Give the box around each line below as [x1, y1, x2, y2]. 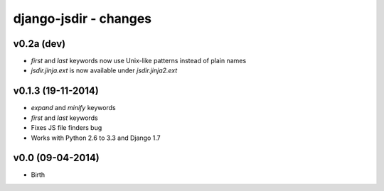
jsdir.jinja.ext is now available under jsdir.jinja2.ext [31, 66, 178, 75]
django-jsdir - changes [13, 11, 152, 26]
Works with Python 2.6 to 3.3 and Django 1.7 [31, 133, 161, 142]
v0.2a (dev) [13, 38, 66, 50]
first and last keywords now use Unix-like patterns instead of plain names [31, 57, 247, 65]
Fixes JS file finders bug [31, 124, 102, 132]
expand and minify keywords [31, 104, 117, 112]
